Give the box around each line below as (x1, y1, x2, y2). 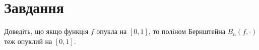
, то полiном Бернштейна (148, 26, 225, 36)
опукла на (96, 26, 127, 36)
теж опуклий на (4, 35, 52, 46)
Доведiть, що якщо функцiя (4, 26, 89, 36)
